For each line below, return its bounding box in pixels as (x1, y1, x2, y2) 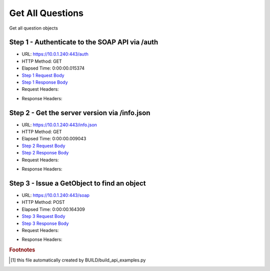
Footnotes (9, 246, 35, 253)
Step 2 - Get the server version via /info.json (9, 108, 150, 117)
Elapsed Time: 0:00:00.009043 (21, 136, 86, 142)
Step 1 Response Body (21, 79, 68, 85)
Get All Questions (9, 8, 83, 19)
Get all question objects (9, 25, 58, 31)
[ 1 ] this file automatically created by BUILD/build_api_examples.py (10, 257, 146, 263)
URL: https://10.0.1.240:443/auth (21, 51, 88, 57)
